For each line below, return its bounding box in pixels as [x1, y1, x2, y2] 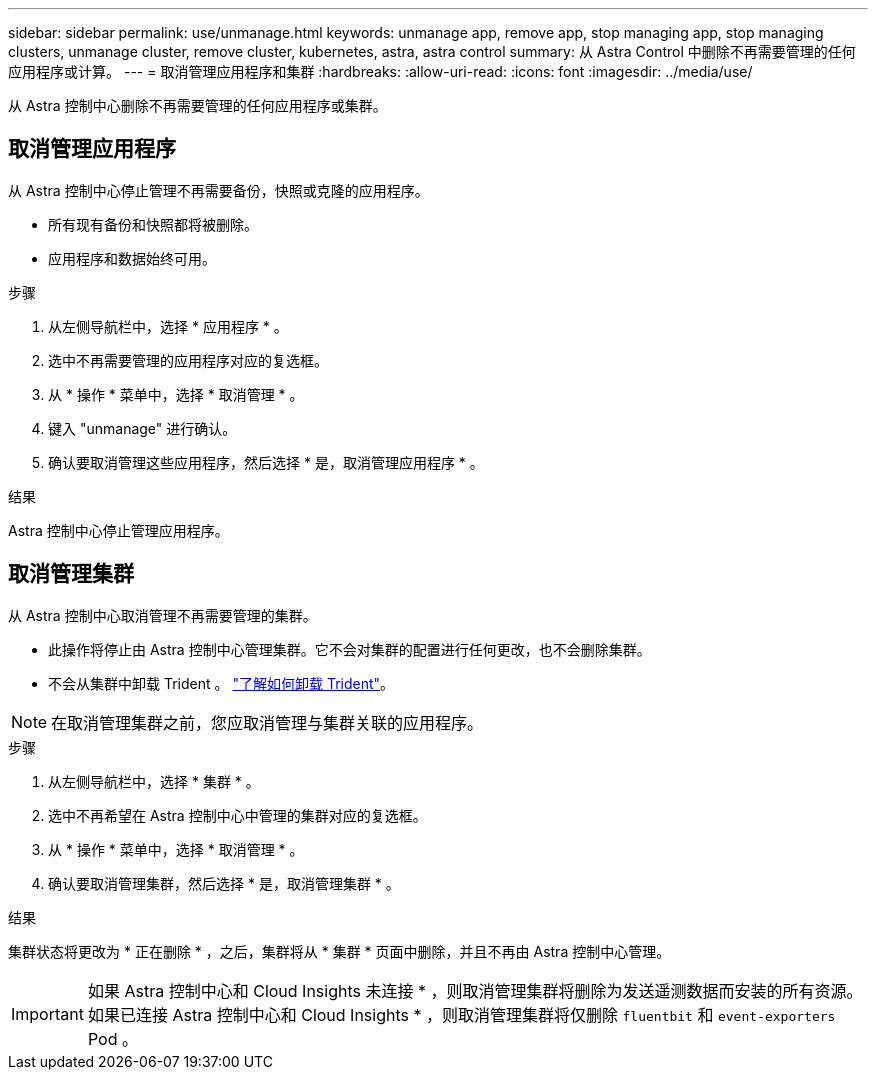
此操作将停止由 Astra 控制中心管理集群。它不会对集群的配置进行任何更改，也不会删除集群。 [48, 640, 651, 658]
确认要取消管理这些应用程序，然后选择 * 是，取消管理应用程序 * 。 [48, 453, 484, 471]
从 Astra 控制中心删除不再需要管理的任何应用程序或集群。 [8, 97, 387, 114]
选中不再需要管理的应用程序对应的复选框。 [48, 351, 328, 369]
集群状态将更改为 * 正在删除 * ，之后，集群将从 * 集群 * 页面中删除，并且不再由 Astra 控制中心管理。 [8, 942, 671, 960]
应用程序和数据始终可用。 [48, 249, 216, 267]
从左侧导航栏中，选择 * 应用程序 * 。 [48, 317, 288, 335]
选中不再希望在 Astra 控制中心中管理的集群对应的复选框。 [48, 806, 427, 824]
